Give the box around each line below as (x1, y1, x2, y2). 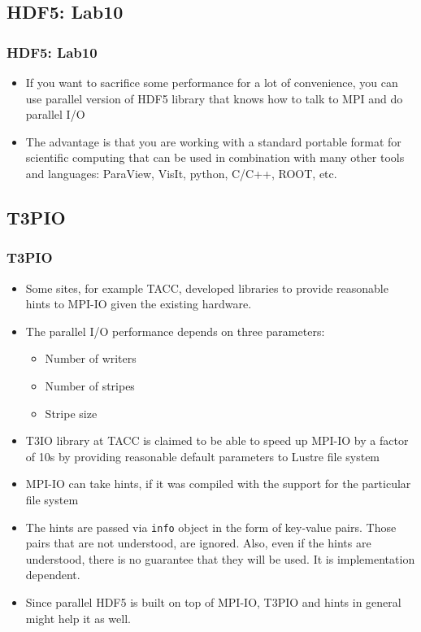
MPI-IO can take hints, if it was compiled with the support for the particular (25, 475, 411, 492)
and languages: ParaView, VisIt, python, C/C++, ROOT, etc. (25, 164, 337, 181)
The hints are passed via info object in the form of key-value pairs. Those (25, 518, 397, 535)
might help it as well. (25, 609, 131, 626)
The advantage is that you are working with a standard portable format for (25, 133, 401, 150)
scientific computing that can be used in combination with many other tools (25, 149, 405, 166)
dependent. (25, 566, 80, 583)
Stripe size (45, 404, 98, 421)
